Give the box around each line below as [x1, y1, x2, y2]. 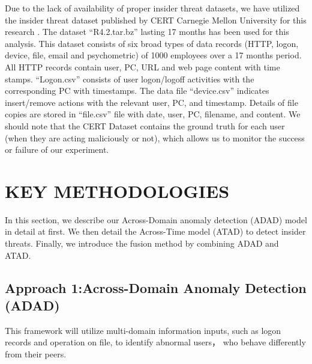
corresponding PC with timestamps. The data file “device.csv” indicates [5, 84, 269, 97]
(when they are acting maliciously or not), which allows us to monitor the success [5, 131, 305, 144]
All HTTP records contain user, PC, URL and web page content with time [5, 60, 280, 73]
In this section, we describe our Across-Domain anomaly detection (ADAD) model [5, 213, 307, 226]
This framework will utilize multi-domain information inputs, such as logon [5, 324, 281, 336]
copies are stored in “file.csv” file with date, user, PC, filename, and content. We [5, 108, 301, 120]
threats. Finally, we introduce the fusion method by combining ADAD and [5, 237, 279, 250]
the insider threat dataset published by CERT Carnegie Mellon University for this [5, 13, 307, 26]
